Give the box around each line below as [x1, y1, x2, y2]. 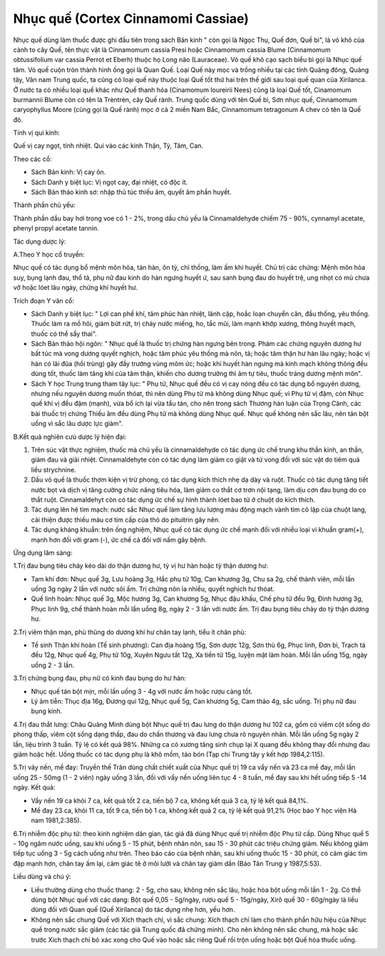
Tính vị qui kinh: [13, 128, 60, 137]
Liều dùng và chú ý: [13, 873, 71, 881]
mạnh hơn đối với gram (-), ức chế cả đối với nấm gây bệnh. [31, 535, 207, 544]
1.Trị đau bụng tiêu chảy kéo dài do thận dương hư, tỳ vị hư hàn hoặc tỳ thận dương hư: [13, 561, 269, 570]
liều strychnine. [31, 465, 76, 474]
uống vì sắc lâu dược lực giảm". [31, 419, 123, 428]
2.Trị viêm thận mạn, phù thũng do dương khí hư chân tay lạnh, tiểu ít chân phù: [13, 628, 246, 636]
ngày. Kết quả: [13, 783, 56, 792]
